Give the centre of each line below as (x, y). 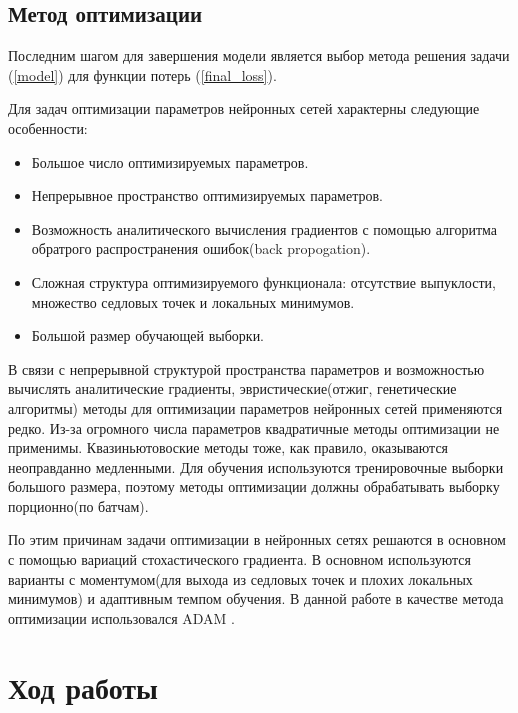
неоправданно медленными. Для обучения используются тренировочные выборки (256, 466)
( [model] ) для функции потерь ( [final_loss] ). (142, 74)
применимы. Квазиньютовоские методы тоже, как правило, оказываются (228, 447)
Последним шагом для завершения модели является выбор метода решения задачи (259, 55)
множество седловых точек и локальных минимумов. (193, 301)
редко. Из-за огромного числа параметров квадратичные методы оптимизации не (254, 427)
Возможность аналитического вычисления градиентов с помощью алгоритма (264, 228)
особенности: (48, 127)
